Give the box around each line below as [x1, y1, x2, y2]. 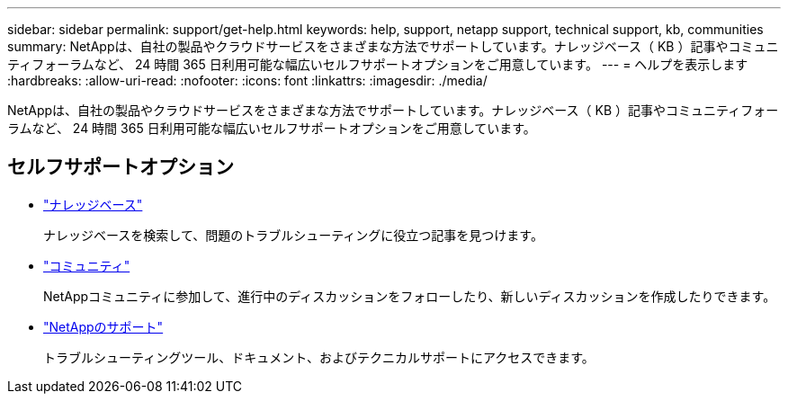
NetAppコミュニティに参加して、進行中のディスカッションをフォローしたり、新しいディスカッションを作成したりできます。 [43, 288, 776, 304]
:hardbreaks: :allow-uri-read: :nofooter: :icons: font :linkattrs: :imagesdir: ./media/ [7, 73, 488, 88]
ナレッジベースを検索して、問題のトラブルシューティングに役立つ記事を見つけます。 [43, 227, 543, 243]
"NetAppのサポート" [43, 318, 164, 334]
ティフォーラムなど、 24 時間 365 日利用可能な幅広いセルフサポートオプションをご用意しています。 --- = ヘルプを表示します [7, 57, 748, 72]
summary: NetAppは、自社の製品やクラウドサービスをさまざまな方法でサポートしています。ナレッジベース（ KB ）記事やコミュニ [7, 39, 779, 54]
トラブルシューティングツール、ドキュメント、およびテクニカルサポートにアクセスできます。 [43, 349, 595, 365]
